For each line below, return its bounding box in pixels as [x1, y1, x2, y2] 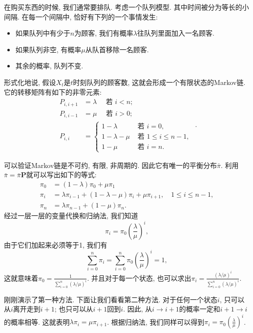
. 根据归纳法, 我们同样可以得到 [107, 316, 205, 327]
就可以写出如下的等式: [26, 169, 97, 180]
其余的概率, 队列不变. [15, 61, 84, 71]
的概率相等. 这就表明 [4, 316, 70, 327]
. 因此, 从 [123, 304, 152, 314]
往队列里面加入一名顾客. [137, 28, 214, 38]
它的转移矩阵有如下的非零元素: [4, 86, 102, 97]
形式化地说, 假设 [4, 77, 56, 87]
